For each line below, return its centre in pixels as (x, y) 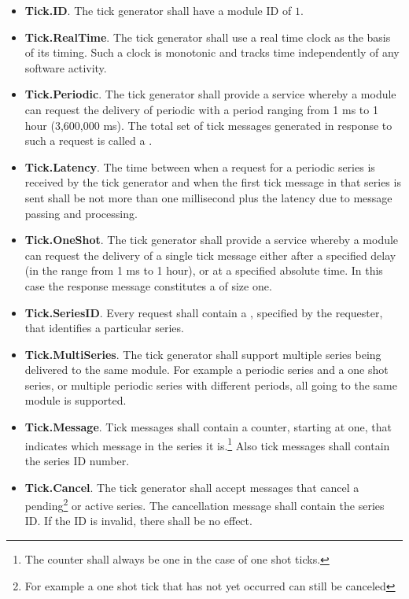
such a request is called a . (88, 141)
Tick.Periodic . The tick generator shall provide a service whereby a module (210, 94)
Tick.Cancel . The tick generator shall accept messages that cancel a (192, 487)
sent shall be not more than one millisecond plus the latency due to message (208, 197)
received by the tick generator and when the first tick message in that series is (213, 182)
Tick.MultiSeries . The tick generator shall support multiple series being (203, 354)
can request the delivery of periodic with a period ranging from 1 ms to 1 (201, 109)
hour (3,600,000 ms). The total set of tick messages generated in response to (208, 125)
